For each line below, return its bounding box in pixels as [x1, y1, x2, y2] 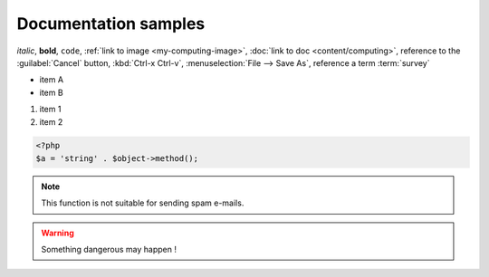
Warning [41, 227, 74, 238]
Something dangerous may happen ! [41, 244, 177, 255]
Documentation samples [16, 14, 206, 33]
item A [39, 74, 63, 85]
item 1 [39, 104, 62, 115]
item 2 [39, 116, 63, 127]
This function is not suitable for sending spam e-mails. [41, 197, 244, 208]
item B [39, 87, 63, 98]
